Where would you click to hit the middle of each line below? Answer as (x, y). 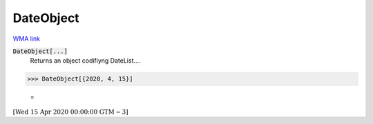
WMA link (27, 39)
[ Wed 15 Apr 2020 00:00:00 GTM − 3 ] (70, 112)
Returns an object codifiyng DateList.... (85, 61)
